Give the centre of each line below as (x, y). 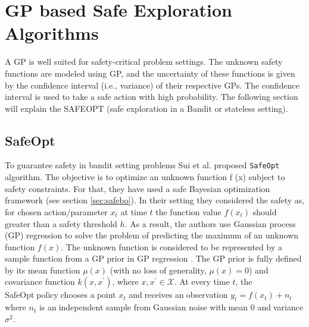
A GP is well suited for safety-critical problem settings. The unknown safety (144, 62)
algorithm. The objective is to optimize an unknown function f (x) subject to (145, 177)
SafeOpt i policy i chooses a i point (60, 295)
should (265, 211)
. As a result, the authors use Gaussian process (210, 223)
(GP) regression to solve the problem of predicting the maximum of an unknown (152, 235)
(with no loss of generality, (158, 270)
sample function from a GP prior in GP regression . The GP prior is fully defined (153, 258)
